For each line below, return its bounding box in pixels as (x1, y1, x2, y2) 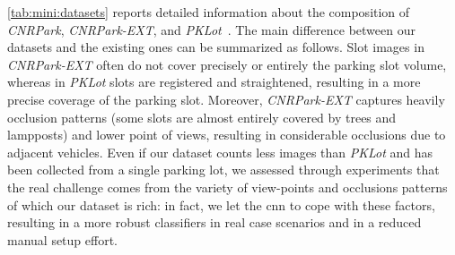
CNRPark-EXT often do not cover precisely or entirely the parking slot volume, (7, 55, 447, 73)
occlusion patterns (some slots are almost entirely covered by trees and (7, 107, 397, 126)
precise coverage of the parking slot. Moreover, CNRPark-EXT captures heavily (7, 89, 445, 108)
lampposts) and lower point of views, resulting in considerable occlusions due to (7, 125, 446, 144)
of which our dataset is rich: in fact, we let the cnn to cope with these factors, (7, 195, 435, 214)
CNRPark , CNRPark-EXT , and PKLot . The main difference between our (7, 20, 416, 38)
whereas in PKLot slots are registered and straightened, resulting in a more (7, 72, 421, 91)
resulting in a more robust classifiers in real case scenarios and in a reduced (7, 213, 422, 232)
